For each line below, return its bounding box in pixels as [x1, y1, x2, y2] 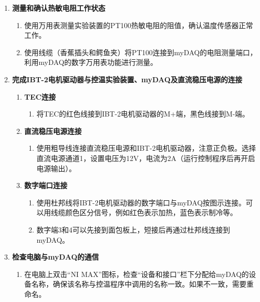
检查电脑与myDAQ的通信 [12, 251, 99, 262]
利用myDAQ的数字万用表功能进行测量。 [24, 57, 158, 67]
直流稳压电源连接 [24, 125, 82, 136]
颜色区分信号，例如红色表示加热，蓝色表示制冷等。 [65, 207, 237, 218]
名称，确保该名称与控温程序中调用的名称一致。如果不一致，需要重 [31, 278, 254, 289]
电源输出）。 [36, 162, 76, 173]
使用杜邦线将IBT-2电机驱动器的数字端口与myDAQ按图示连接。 [36, 197, 246, 207]
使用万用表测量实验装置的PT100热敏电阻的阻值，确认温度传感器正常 [24, 19, 253, 30]
